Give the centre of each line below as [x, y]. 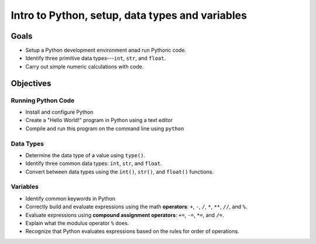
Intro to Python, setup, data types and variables [129, 15]
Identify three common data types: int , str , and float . [94, 164]
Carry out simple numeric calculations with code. [85, 66]
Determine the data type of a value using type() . [85, 155]
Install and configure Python [59, 112]
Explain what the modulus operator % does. [77, 223]
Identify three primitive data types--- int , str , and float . [96, 58]
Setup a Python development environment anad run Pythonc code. [106, 50]
